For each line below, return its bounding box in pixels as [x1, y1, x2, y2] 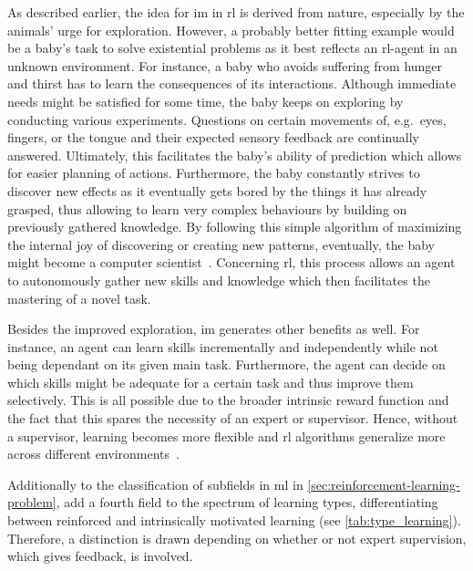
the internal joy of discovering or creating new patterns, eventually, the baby [7, 234, 435, 254]
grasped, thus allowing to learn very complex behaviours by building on [7, 199, 407, 218]
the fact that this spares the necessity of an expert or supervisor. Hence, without [7, 409, 458, 428]
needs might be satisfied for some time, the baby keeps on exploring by [7, 91, 404, 110]
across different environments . [7, 444, 180, 463]
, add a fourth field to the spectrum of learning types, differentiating [56, 493, 438, 512]
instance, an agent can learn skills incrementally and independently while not [7, 337, 438, 356]
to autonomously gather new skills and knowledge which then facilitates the [7, 270, 430, 289]
